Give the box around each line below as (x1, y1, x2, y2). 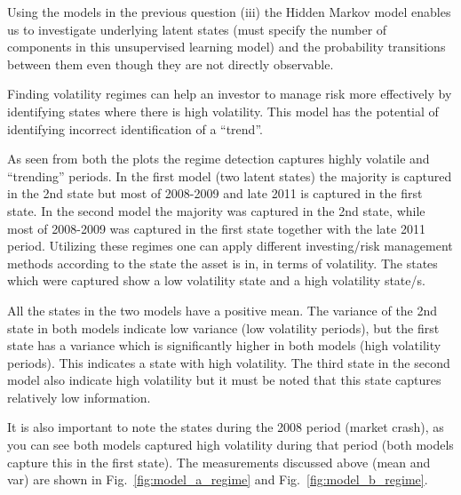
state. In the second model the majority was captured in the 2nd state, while (7, 201, 425, 220)
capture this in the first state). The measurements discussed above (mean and (7, 452, 431, 471)
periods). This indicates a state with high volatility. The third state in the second (7, 353, 450, 371)
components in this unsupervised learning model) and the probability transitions (7, 37, 446, 56)
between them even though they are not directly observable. (7, 54, 334, 73)
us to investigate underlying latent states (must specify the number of (7, 20, 387, 38)
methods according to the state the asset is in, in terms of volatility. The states (7, 253, 438, 272)
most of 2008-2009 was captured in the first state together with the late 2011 (7, 219, 425, 237)
